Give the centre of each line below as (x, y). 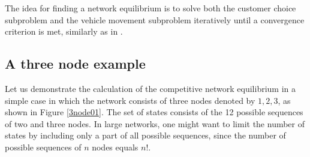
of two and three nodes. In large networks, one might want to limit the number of (155, 123)
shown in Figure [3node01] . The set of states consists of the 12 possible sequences (154, 112)
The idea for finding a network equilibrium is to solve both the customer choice (151, 8)
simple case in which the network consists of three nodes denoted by (130, 100)
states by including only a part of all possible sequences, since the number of (145, 135)
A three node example (75, 64)
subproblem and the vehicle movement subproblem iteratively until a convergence (155, 19)
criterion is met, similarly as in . (64, 31)
